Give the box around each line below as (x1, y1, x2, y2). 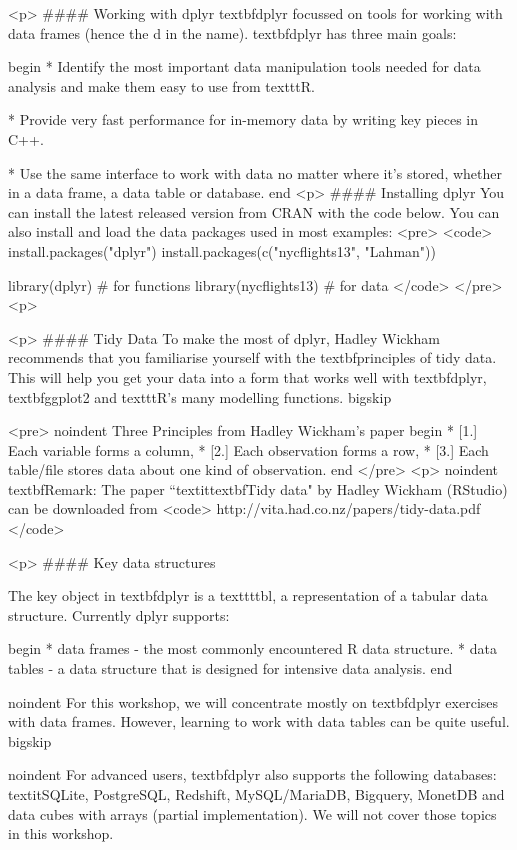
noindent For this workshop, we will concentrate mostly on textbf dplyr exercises (8, 691, 499, 712)
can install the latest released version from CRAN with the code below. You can (8, 201, 500, 222)
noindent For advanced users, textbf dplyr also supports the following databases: (8, 764, 497, 785)
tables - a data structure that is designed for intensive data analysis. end (8, 658, 453, 679)
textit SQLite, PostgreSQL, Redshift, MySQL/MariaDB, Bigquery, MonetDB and (8, 784, 505, 804)
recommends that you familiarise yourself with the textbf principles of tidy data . (8, 347, 497, 368)
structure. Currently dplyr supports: (8, 604, 230, 625)
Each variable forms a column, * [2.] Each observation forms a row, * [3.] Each (8, 439, 489, 460)
